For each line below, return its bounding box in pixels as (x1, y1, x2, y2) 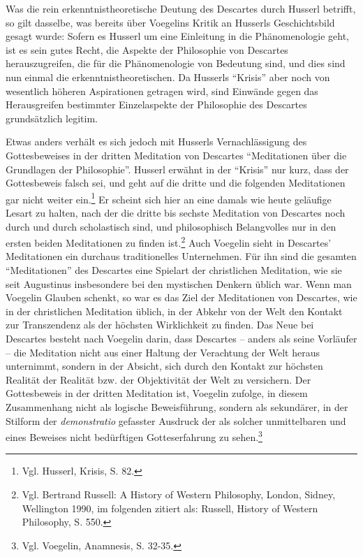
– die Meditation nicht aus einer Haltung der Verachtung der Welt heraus (6, 345, 320, 359)
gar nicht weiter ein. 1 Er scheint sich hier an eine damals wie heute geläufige (6, 189, 332, 206)
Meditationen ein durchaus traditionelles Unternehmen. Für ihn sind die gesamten (6, 249, 357, 263)
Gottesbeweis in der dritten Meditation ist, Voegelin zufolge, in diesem (6, 386, 308, 400)
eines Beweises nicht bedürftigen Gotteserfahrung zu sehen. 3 (6, 428, 262, 444)
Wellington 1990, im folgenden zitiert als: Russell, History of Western (22, 500, 318, 515)
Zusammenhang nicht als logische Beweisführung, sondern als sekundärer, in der (6, 399, 348, 414)
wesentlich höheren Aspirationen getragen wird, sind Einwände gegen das (6, 83, 318, 98)
